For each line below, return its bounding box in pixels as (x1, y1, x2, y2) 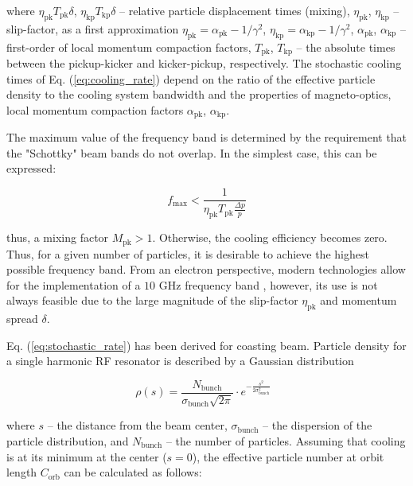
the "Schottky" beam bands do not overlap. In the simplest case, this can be (6, 144, 377, 161)
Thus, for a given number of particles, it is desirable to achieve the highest (6, 245, 369, 262)
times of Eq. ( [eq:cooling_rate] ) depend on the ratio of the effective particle (6, 70, 376, 87)
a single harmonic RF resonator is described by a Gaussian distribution (6, 352, 354, 369)
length (6, 464, 37, 480)
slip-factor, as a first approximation (6, 20, 179, 37)
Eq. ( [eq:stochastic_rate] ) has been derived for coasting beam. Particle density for (6, 336, 407, 353)
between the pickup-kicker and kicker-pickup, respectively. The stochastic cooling (6, 55, 402, 72)
